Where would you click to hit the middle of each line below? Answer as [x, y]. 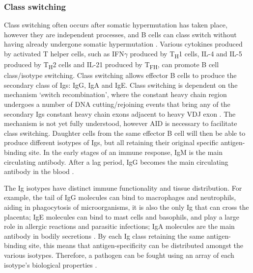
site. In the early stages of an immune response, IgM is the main [126, 152]
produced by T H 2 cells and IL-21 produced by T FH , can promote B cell [112, 65]
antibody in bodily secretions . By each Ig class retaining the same [104, 236]
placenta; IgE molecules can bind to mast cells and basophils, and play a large [122, 216]
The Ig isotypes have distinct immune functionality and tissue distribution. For [123, 187]
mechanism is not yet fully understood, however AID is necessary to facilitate [121, 123]
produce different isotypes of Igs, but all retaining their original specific [111, 142]
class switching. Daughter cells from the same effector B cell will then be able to [125, 133]
